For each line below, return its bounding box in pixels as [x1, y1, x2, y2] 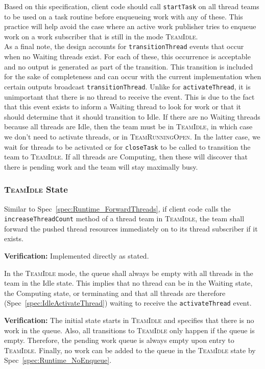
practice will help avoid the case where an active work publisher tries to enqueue [4, 21, 256, 32]
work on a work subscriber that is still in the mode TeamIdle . [4, 31, 198, 41]
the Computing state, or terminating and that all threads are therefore [4, 287, 226, 298]
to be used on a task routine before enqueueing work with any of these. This [4, 11, 243, 21]
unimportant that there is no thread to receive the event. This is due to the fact [4, 91, 255, 102]
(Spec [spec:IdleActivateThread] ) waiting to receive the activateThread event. [4, 297, 252, 308]
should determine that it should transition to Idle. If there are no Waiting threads [4, 111, 260, 122]
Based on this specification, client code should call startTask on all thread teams [4, 1, 259, 11]
